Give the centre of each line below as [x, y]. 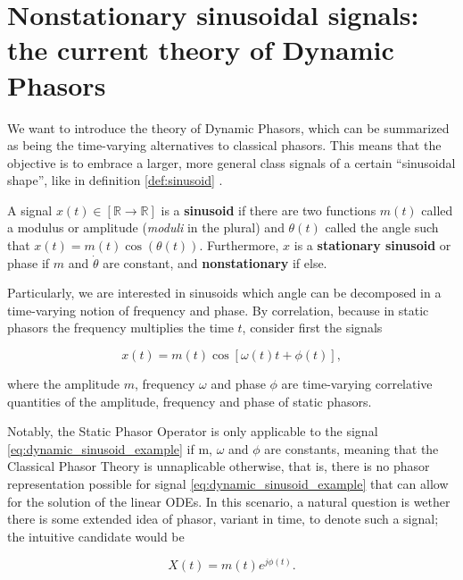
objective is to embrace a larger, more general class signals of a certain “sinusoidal [231, 162]
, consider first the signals [312, 328]
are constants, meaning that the [351, 448]
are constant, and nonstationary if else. [215, 262]
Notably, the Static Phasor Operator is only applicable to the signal [193, 431]
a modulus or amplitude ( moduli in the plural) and [146, 227]
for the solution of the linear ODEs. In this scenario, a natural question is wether [229, 501]
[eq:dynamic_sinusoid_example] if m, [110, 448]
